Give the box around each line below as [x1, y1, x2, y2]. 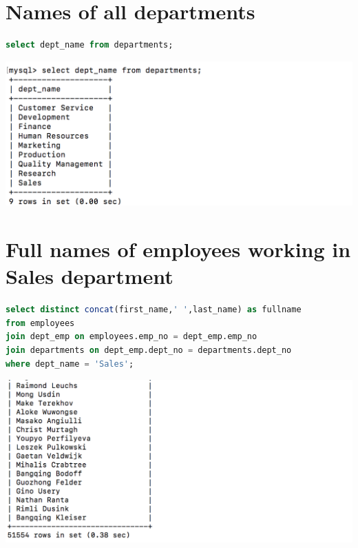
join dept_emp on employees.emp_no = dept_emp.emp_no [6, 332, 257, 342]
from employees [6, 318, 75, 328]
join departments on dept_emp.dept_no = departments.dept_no [6, 345, 292, 356]
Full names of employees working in [6, 235, 351, 263]
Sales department [6, 262, 173, 290]
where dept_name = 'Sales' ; [6, 358, 134, 369]
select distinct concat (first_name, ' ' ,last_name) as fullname [6, 305, 302, 315]
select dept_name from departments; [6, 40, 173, 50]
